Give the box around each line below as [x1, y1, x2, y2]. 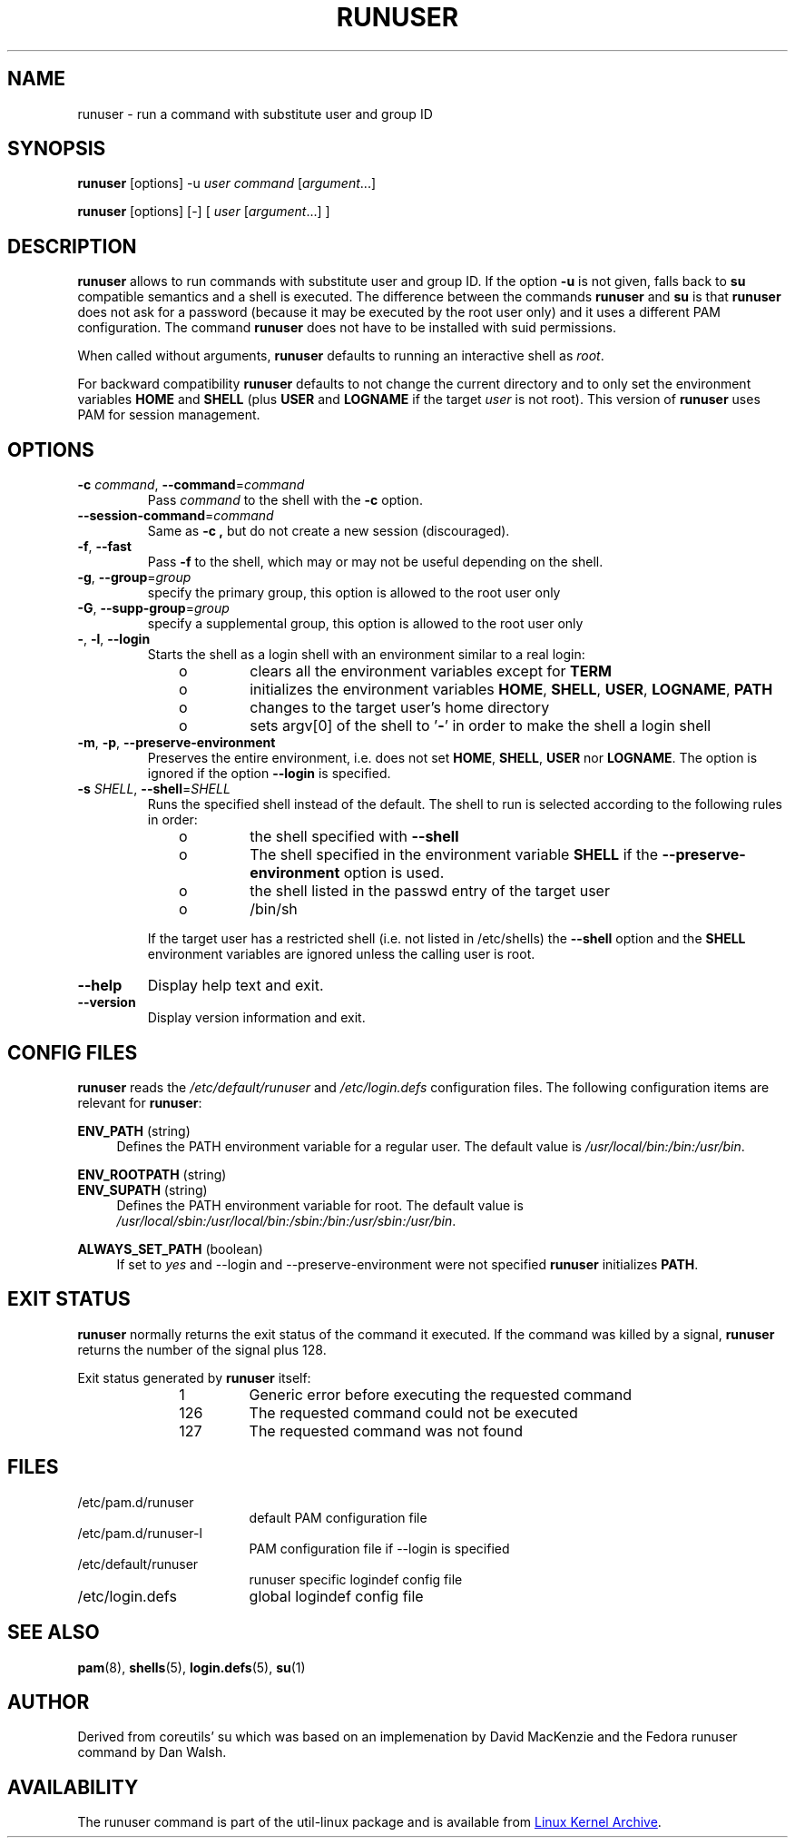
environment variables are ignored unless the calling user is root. [147, 946, 535, 962]
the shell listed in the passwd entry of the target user [250, 882, 610, 901]
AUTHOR [7, 1690, 90, 1713]
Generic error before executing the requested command [249, 1385, 633, 1404]
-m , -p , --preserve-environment [77, 735, 276, 751]
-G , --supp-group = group [77, 600, 230, 617]
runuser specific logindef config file [249, 1571, 463, 1587]
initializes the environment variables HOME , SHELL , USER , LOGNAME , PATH [250, 680, 773, 699]
